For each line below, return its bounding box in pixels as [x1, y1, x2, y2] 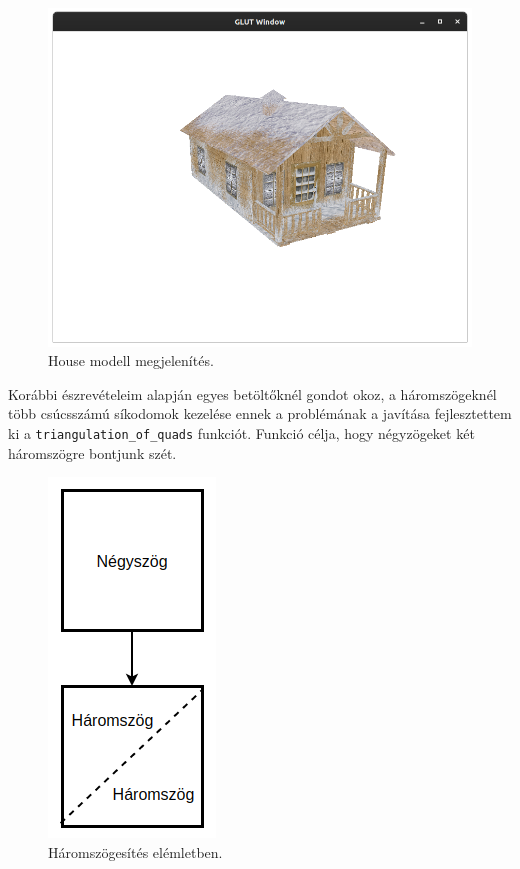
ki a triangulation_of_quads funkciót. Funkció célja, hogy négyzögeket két [8, 423, 475, 444]
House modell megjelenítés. [48, 350, 214, 371]
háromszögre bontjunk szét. [8, 442, 177, 463]
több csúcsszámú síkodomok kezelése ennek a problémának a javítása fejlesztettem [8, 403, 512, 424]
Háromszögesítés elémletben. [48, 841, 223, 862]
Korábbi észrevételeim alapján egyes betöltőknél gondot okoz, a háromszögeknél [8, 383, 497, 404]
